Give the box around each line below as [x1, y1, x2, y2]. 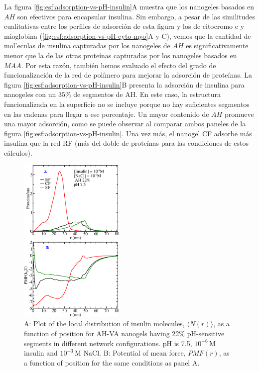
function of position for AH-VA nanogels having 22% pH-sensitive [24, 328, 225, 338]
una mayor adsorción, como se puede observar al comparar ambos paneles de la [4, 118, 246, 129]
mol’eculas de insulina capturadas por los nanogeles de [4, 40, 170, 51]
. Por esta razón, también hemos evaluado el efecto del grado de [21, 60, 216, 70]
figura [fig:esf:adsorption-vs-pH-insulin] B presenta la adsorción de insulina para [4, 79, 245, 90]
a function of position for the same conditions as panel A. [24, 357, 200, 368]
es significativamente [186, 40, 249, 51]
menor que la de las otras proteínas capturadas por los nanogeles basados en [4, 50, 237, 60]
